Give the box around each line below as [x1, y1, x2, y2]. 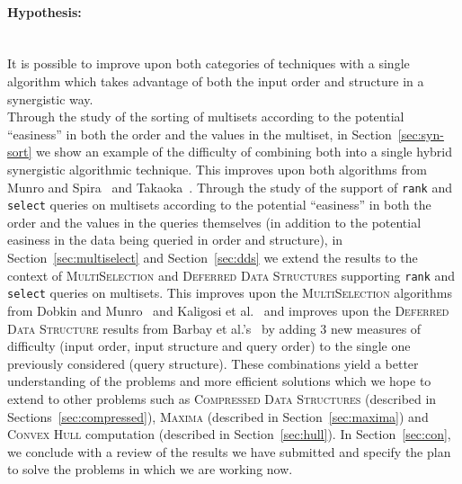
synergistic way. [7, 89, 93, 108]
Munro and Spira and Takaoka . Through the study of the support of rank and [7, 177, 452, 196]
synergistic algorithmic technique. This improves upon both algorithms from [7, 159, 427, 178]
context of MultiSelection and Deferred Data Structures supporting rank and [7, 265, 456, 284]
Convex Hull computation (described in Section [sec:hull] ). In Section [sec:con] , [7, 425, 451, 444]
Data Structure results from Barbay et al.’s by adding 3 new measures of [7, 318, 422, 337]
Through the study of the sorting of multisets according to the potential [7, 107, 404, 126]
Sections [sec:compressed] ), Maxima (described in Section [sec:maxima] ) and [7, 407, 429, 426]
